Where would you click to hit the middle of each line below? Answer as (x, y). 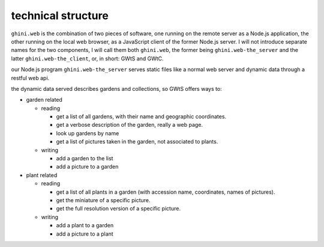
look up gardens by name (88, 133)
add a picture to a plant (85, 234)
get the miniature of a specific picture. (103, 200)
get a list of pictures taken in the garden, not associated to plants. (137, 142)
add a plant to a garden (85, 225)
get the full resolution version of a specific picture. (118, 209)
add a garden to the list (85, 158)
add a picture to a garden (87, 167)
